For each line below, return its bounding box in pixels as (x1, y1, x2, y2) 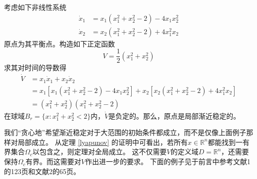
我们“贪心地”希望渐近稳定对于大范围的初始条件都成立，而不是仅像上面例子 (4, 127, 247, 137)
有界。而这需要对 (25, 156, 81, 167)
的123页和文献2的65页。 (4, 166, 80, 176)
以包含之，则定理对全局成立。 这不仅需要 (32, 146, 167, 157)
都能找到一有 (207, 136, 250, 147)
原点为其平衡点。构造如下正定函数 (4, 38, 115, 48)
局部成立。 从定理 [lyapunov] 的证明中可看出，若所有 (17, 136, 188, 147)
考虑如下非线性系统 (4, 2, 66, 12)
